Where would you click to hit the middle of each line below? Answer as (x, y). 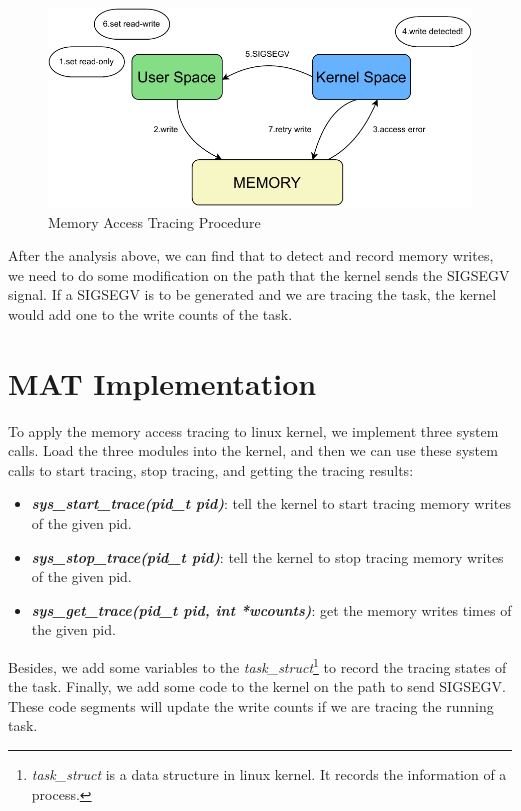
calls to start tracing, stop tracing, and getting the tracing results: (211, 469)
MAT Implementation (162, 382)
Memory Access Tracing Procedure (154, 221)
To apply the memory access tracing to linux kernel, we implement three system (253, 430)
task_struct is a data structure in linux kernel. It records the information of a (269, 774)
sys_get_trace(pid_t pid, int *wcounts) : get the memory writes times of (271, 609)
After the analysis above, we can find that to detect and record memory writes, (251, 255)
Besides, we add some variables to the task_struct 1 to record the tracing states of (257, 665)
